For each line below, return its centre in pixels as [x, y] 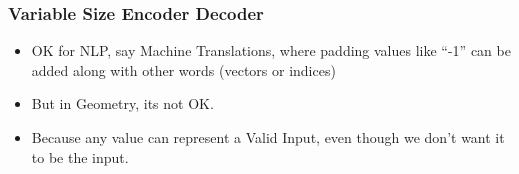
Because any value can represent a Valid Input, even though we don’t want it [268, 137]
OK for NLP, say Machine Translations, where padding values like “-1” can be [271, 50]
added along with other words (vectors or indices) [183, 69]
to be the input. [80, 156]
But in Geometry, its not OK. [122, 103]
